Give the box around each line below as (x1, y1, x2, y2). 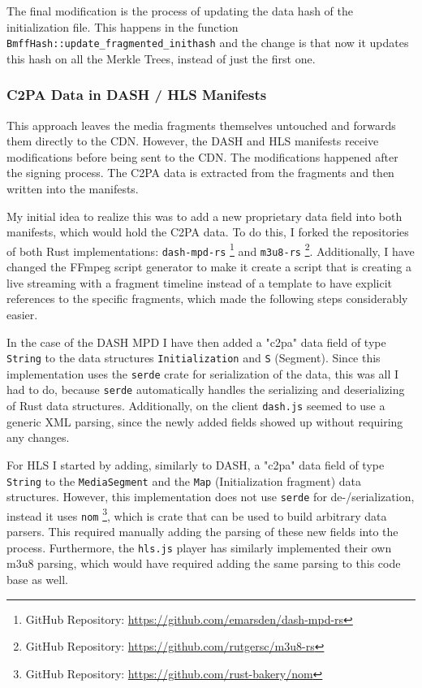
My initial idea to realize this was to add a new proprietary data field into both (6, 207, 403, 224)
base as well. (6, 570, 68, 587)
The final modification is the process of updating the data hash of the (6, 2, 353, 19)
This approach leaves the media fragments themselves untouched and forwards (6, 116, 396, 133)
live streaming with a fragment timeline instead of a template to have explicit (6, 274, 393, 291)
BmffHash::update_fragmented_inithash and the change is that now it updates (6, 34, 409, 51)
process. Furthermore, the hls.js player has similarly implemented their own (6, 539, 392, 556)
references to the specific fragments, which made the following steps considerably (6, 290, 408, 307)
